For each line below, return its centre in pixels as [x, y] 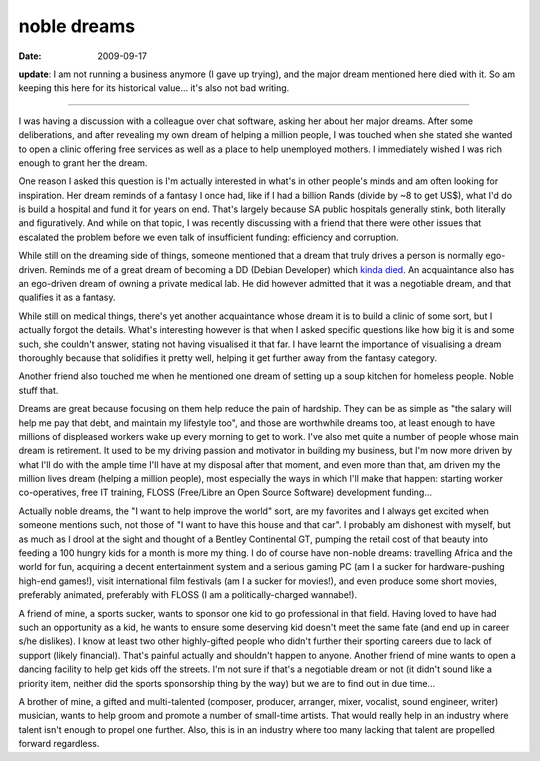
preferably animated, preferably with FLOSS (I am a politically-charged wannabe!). [188, 595]
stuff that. [38, 390]
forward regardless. [59, 744]
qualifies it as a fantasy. [67, 297]
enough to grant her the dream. [83, 162]
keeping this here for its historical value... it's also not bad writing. [154, 88]
